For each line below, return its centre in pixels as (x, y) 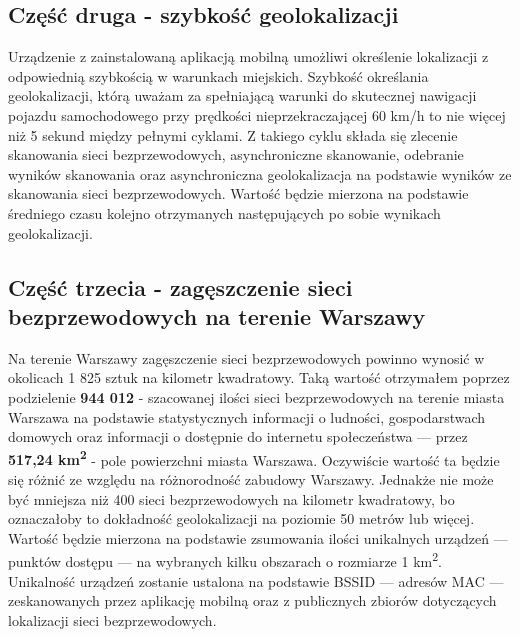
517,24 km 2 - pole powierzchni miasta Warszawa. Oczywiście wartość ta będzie (254, 458)
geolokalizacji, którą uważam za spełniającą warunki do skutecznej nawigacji (242, 95)
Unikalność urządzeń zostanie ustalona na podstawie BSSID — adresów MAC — (256, 580)
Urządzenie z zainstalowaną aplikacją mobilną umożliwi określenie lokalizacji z (248, 56)
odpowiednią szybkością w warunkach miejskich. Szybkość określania (218, 75)
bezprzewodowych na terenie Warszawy (217, 315)
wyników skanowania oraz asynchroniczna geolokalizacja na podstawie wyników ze (260, 173)
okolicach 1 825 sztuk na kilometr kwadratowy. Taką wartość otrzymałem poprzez (259, 377)
